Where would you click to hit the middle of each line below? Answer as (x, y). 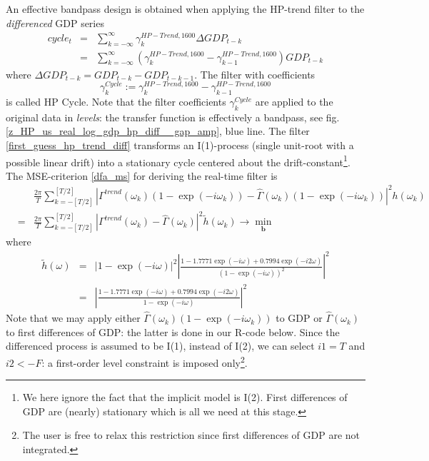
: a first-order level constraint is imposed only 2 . (145, 361)
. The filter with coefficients (255, 74)
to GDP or (299, 318)
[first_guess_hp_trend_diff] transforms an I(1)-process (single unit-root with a (180, 145)
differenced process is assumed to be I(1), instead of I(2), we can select (160, 346)
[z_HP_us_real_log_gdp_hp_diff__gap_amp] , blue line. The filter (158, 131)
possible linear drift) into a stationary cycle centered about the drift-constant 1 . (178, 161)
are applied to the (294, 102)
